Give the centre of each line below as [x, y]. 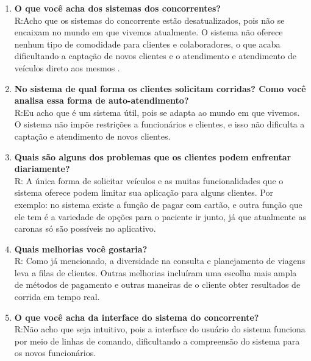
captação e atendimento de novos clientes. [92, 136]
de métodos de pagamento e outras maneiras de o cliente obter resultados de [157, 284]
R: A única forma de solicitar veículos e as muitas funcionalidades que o [149, 180]
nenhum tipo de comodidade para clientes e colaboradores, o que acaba [147, 44]
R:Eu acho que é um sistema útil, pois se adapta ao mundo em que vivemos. [157, 112]
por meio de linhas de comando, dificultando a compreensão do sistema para [157, 341]
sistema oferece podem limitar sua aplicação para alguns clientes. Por [144, 192]
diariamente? [42, 169]
